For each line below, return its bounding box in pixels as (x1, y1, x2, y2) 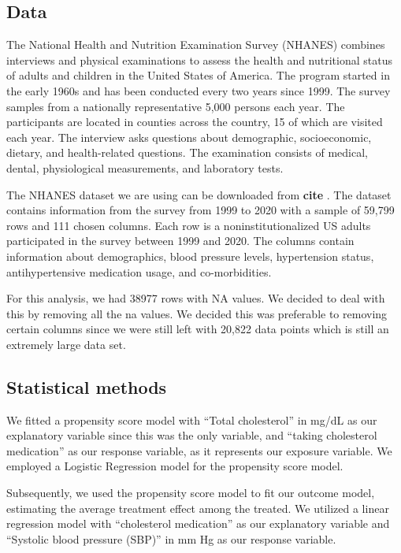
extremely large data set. (6, 336, 126, 352)
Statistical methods (6, 374, 167, 399)
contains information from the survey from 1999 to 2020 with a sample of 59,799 (6, 202, 395, 218)
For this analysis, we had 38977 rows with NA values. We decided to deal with (6, 290, 385, 306)
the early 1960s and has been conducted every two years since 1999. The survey (6, 82, 391, 98)
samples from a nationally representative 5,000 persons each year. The (6, 98, 345, 114)
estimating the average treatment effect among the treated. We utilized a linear (6, 499, 389, 516)
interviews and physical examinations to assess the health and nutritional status (6, 51, 392, 68)
